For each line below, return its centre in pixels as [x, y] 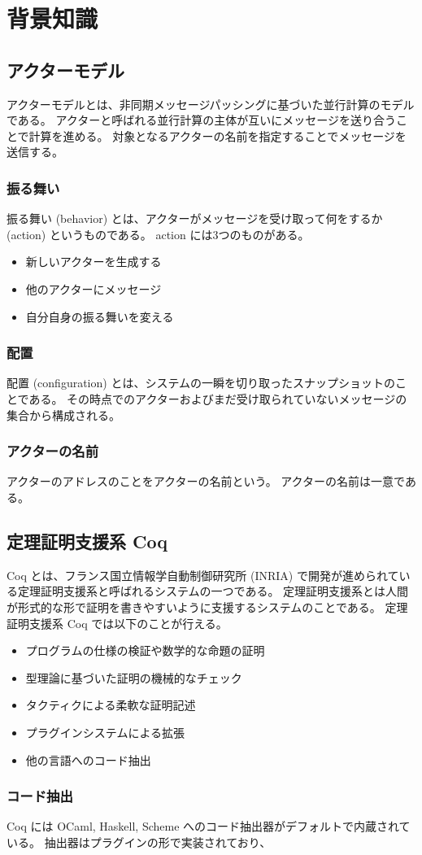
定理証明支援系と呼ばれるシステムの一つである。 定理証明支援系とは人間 [213, 591]
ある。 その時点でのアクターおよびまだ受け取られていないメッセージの [218, 398]
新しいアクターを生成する [94, 262]
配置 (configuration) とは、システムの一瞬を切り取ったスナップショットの [201, 383]
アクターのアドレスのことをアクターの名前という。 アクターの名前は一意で [206, 481]
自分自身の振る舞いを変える [100, 316]
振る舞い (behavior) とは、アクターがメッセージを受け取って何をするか [195, 218]
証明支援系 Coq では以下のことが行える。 [117, 623]
